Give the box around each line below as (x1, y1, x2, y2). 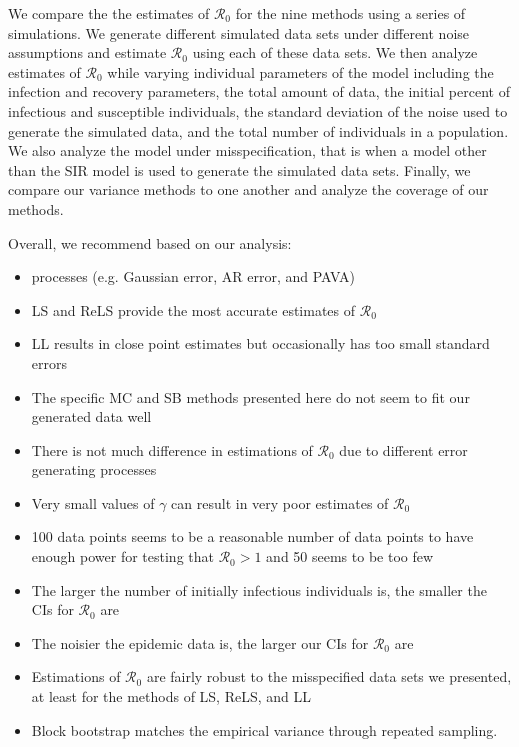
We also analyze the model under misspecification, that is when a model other (8, 140, 487, 161)
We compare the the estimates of (8, 3, 210, 23)
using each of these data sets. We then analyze (192, 42, 478, 63)
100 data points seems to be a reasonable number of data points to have (31, 526, 474, 547)
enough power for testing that (31, 546, 214, 567)
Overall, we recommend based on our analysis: (8, 232, 292, 253)
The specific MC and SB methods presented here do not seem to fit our (31, 386, 470, 407)
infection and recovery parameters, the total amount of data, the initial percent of (8, 81, 510, 102)
